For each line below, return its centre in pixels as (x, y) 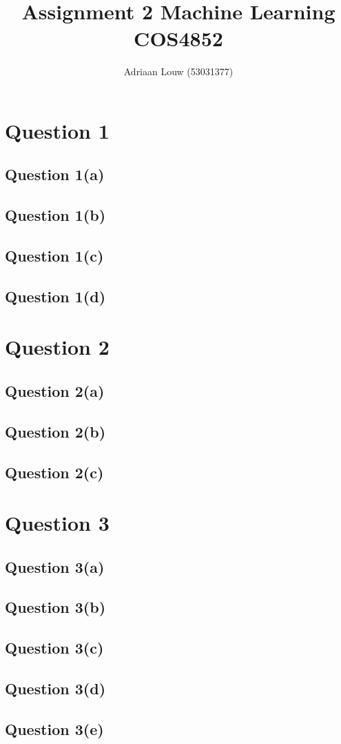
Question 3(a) (55, 566)
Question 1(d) (55, 296)
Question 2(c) (54, 472)
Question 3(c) (54, 648)
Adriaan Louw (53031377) (178, 71)
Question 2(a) (55, 390)
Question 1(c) (54, 256)
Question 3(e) (54, 728)
